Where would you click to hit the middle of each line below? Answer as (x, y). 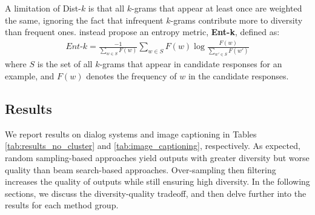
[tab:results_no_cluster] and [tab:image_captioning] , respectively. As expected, (153, 146)
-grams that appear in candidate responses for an (191, 64)
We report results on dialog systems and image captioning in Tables (131, 134)
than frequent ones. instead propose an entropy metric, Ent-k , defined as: (142, 32)
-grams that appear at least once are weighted (217, 8)
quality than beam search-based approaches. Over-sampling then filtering (141, 169)
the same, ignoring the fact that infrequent (84, 20)
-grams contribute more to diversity (237, 20)
